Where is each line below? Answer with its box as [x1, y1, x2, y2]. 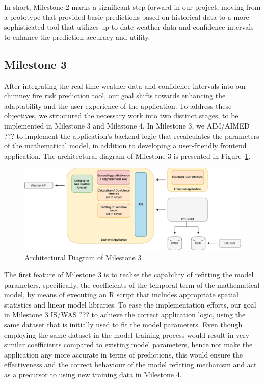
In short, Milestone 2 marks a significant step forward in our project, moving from [4, 2, 261, 12]
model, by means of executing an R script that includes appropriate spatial [4, 289, 238, 300]
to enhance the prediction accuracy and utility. [4, 31, 150, 42]
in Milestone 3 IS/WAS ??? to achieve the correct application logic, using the [4, 309, 246, 320]
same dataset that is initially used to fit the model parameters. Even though [4, 319, 243, 329]
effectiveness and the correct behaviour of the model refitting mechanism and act [4, 359, 257, 370]
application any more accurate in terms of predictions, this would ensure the [4, 349, 243, 360]
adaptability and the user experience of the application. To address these [4, 100, 232, 111]
